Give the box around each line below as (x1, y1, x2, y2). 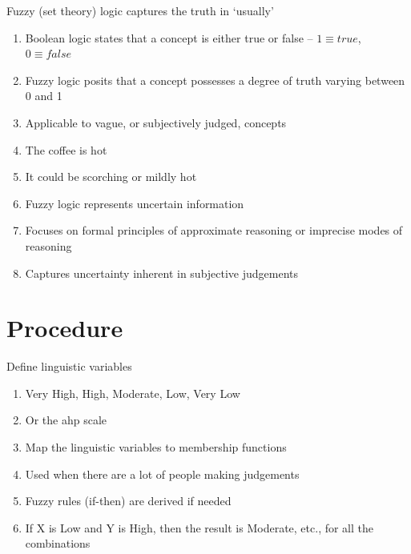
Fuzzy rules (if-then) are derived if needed (25, 492, 232, 509)
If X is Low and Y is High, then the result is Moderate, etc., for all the (25, 519, 374, 536)
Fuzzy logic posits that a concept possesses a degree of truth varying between (25, 71, 405, 88)
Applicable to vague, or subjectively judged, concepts (25, 114, 287, 130)
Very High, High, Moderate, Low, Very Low (25, 384, 240, 401)
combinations (25, 535, 91, 552)
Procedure (6, 311, 123, 344)
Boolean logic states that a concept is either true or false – (25, 29, 313, 46)
